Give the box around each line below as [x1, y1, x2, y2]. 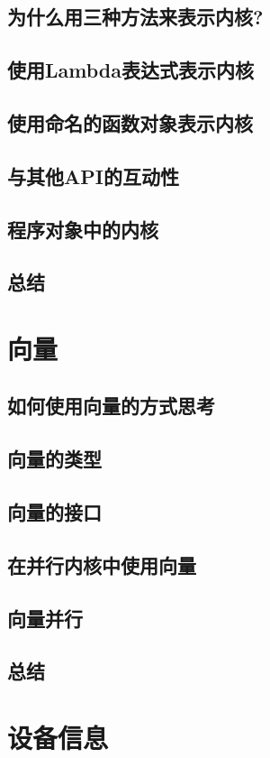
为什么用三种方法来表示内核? [7, 3, 264, 31]
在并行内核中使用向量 [7, 550, 196, 578]
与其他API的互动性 [7, 162, 179, 189]
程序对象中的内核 [7, 215, 158, 243]
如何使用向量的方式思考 [7, 392, 215, 420]
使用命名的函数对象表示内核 [7, 108, 253, 136]
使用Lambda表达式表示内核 [7, 56, 254, 84]
